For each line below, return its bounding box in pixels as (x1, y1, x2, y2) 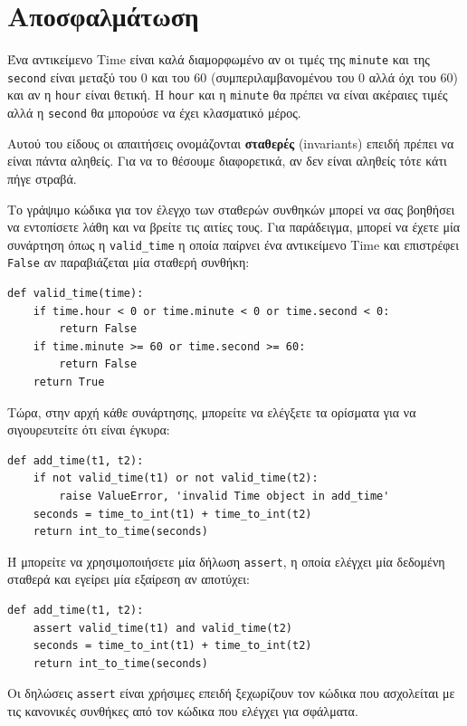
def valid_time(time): (7, 287, 144, 301)
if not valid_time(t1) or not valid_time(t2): (33, 472, 319, 485)
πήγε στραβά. (7, 168, 77, 187)
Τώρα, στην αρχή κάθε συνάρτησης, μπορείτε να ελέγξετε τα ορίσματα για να (7, 402, 416, 421)
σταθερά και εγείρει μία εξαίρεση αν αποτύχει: (7, 569, 250, 588)
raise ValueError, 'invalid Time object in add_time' (59, 489, 390, 502)
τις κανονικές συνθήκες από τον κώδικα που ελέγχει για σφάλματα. (7, 702, 358, 721)
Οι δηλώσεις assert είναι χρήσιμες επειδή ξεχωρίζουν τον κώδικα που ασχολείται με (7, 683, 455, 702)
